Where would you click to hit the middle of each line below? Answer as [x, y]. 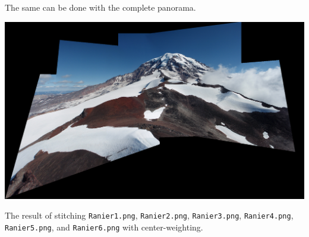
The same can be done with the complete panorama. [100, 7]
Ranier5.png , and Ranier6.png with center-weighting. [104, 227]
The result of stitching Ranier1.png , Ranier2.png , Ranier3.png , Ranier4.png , [149, 215]
